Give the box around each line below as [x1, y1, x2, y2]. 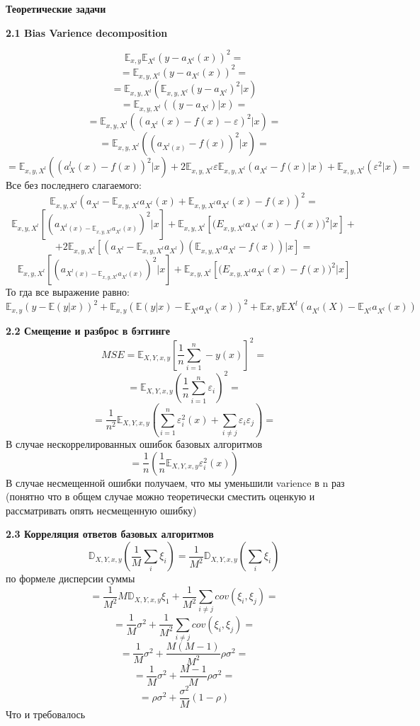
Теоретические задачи [6, 1, 106, 16]
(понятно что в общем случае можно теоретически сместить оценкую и [6, 489, 315, 504]
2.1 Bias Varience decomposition [6, 25, 168, 40]
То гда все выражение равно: [6, 284, 130, 299]
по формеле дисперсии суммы [6, 571, 135, 586]
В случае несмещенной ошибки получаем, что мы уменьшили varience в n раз [6, 475, 345, 490]
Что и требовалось [6, 706, 86, 721]
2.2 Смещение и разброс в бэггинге [6, 323, 170, 338]
